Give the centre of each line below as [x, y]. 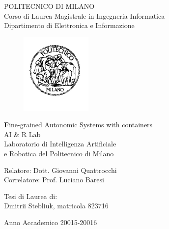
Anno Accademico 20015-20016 [51, 222]
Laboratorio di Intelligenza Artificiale [60, 144]
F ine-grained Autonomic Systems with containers [78, 125]
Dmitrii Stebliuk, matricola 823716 [56, 206]
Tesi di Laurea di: [31, 196]
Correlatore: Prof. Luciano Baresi [54, 180]
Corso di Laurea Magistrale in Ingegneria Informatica [84, 15]
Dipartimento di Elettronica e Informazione [69, 25]
